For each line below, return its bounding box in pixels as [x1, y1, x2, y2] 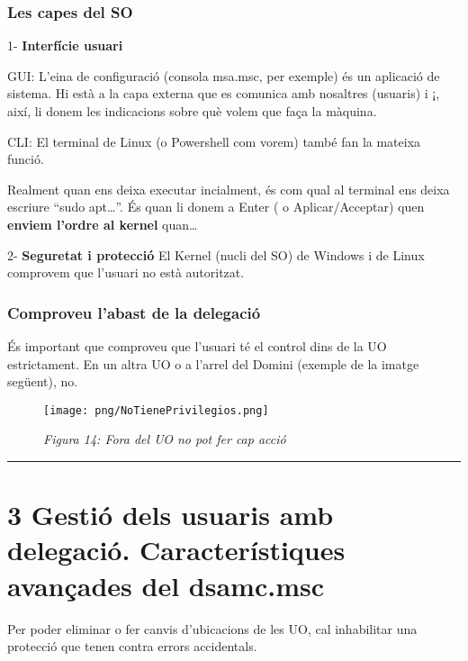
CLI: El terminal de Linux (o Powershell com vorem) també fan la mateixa [7, 131, 421, 150]
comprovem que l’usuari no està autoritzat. [7, 263, 245, 282]
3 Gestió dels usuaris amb [7, 496, 334, 533]
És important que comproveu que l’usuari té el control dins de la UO [7, 336, 387, 355]
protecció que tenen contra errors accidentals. [7, 637, 257, 656]
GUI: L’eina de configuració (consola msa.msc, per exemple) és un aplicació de [7, 66, 440, 85]
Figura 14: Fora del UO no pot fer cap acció [43, 430, 286, 448]
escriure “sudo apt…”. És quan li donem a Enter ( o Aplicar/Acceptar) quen [7, 197, 425, 216]
